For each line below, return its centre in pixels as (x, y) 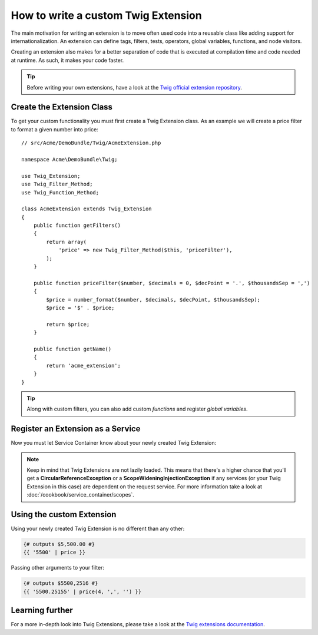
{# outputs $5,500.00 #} (59, 544)
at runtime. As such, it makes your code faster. (67, 60)
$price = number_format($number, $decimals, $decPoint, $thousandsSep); (153, 300)
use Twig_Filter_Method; (57, 184)
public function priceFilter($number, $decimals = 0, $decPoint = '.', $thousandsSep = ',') (172, 283)
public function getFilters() (77, 226)
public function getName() (72, 349)
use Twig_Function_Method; (60, 192)
